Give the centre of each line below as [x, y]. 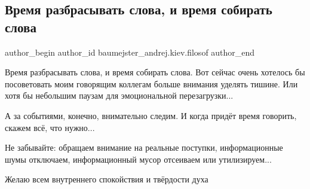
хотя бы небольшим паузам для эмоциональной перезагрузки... [119, 95]
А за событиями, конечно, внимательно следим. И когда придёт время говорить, [151, 115]
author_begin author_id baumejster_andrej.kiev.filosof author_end [130, 52]
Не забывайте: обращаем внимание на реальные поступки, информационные [144, 147]
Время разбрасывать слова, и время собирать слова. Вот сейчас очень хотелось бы [155, 72]
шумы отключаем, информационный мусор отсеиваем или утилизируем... [138, 159]
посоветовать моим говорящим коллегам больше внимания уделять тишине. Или [151, 83]
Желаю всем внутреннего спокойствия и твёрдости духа [107, 179]
